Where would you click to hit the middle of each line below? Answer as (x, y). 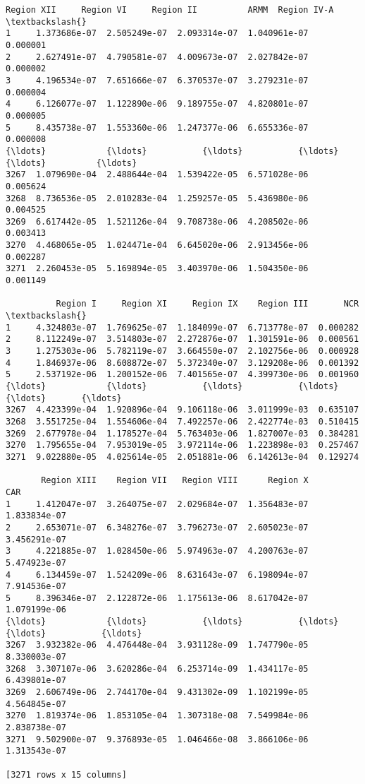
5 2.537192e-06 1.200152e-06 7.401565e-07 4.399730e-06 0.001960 (182, 375)
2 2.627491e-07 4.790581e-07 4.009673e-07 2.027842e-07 (157, 57)
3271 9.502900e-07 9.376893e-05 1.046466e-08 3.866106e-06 (157, 739)
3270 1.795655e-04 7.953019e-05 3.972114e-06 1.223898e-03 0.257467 (182, 445)
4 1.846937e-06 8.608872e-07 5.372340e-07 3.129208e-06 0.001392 (182, 363)
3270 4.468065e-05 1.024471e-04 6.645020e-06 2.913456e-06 (157, 245)
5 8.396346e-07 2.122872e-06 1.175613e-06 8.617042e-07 (157, 598)
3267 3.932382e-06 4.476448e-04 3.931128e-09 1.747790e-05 (157, 645)
